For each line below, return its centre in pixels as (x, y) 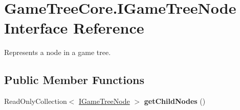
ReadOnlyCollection (36, 101)
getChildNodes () (175, 101)
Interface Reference (74, 28)
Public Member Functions (74, 80)
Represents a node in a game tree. (58, 52)
